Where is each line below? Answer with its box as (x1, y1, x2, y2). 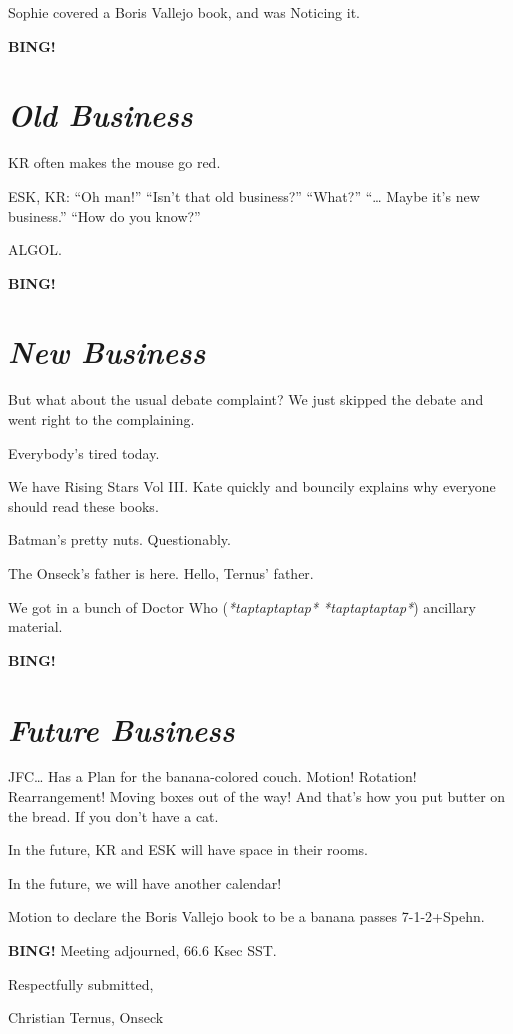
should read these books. (8, 495, 159, 516)
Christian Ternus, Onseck (8, 1007, 164, 1028)
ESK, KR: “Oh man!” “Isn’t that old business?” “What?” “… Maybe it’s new (8, 185, 480, 206)
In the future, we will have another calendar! (8, 872, 282, 893)
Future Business (8, 708, 235, 750)
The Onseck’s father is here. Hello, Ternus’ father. (8, 562, 314, 583)
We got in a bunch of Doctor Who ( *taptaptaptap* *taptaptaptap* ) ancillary (8, 596, 476, 617)
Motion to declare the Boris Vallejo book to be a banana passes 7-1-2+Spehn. (8, 906, 485, 927)
